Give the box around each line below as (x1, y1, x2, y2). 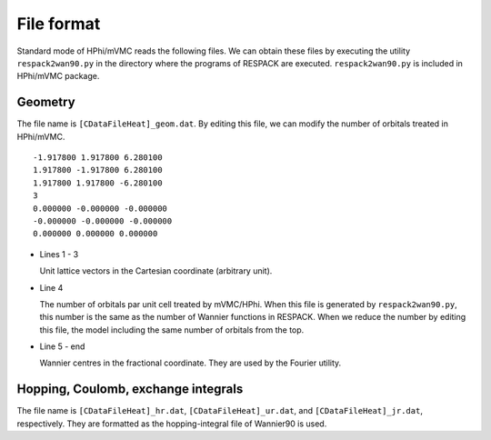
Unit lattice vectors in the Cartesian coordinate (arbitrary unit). (39, 265, 273, 276)
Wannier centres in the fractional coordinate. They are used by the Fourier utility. (39, 357, 342, 368)
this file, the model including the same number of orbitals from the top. (39, 324, 305, 335)
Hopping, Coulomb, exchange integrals (16, 382, 244, 397)
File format (16, 14, 101, 34)
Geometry (16, 95, 76, 110)
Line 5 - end (39, 341, 85, 352)
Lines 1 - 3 (39, 248, 79, 259)
